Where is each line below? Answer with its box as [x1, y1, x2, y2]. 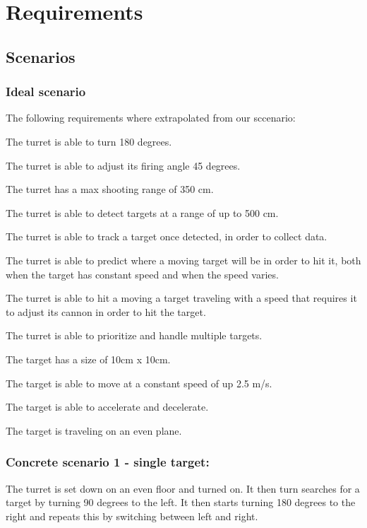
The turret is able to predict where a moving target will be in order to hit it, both [6, 252, 361, 267]
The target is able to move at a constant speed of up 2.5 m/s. [6, 375, 272, 390]
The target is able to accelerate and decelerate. [6, 399, 209, 414]
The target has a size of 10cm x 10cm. [6, 351, 171, 366]
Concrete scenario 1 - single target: [6, 453, 210, 471]
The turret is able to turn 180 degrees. [6, 134, 172, 148]
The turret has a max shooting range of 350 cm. [6, 182, 214, 196]
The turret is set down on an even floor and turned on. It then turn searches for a [6, 481, 360, 495]
